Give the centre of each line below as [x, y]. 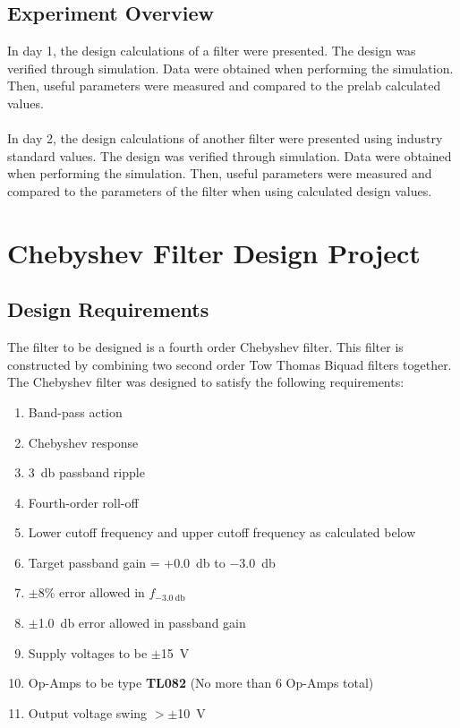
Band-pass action [75, 411]
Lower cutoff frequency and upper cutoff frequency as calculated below [222, 532]
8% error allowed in [91, 592]
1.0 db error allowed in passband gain [142, 623]
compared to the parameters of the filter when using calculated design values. [220, 190]
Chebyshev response [83, 442]
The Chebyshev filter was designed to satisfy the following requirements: [206, 382]
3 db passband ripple [86, 472]
